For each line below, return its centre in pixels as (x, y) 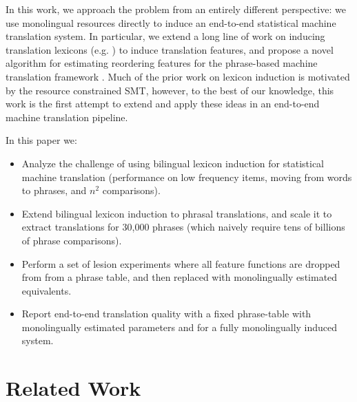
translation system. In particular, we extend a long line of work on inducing (165, 36)
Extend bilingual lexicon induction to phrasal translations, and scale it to (177, 213)
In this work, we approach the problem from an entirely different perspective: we (176, 9)
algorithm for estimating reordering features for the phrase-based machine (162, 63)
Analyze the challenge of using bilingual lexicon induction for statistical (173, 163)
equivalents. (47, 290)
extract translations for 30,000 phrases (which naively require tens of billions (183, 227)
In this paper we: (41, 140)
